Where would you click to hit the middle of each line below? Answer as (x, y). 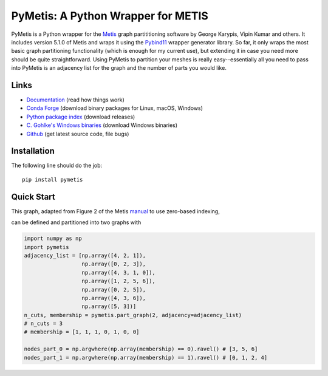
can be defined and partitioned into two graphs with (76, 222)
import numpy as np (53, 239)
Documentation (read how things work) (75, 100)
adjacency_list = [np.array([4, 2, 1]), (85, 255)
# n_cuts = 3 (43, 324)
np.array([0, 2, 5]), (114, 289)
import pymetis (46, 247)
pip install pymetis (53, 179)
